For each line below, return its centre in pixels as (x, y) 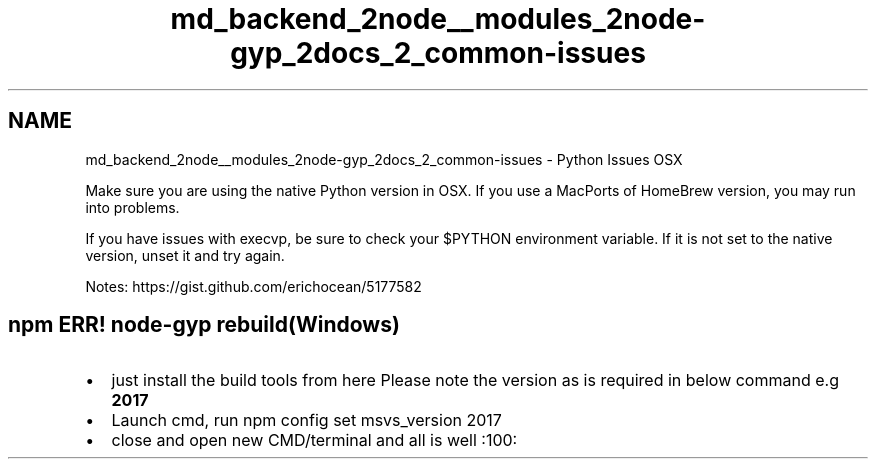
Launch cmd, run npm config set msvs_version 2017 (306, 420)
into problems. (132, 207)
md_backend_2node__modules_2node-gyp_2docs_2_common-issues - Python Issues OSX (384, 159)
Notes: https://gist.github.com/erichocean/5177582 (253, 286)
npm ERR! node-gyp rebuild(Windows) (204, 325)
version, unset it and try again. (185, 255)
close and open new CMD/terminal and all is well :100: (314, 440)
